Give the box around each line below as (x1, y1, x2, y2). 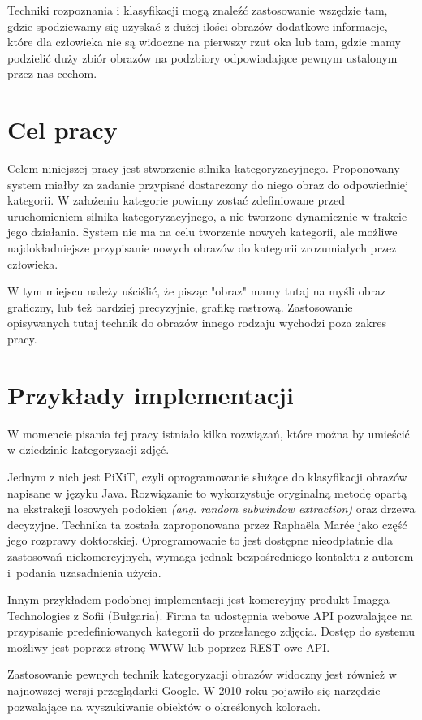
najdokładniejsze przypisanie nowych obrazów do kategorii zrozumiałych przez (7, 239, 397, 257)
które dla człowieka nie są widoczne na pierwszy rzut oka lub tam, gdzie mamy (7, 33, 401, 50)
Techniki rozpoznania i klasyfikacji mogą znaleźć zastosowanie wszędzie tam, (7, 2, 388, 18)
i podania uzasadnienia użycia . (7, 563, 161, 580)
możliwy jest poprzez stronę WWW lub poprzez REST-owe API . (7, 638, 330, 655)
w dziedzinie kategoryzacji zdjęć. (7, 441, 170, 458)
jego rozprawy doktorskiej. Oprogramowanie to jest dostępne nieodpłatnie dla (7, 532, 393, 549)
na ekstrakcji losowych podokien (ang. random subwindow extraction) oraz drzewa (7, 500, 416, 517)
